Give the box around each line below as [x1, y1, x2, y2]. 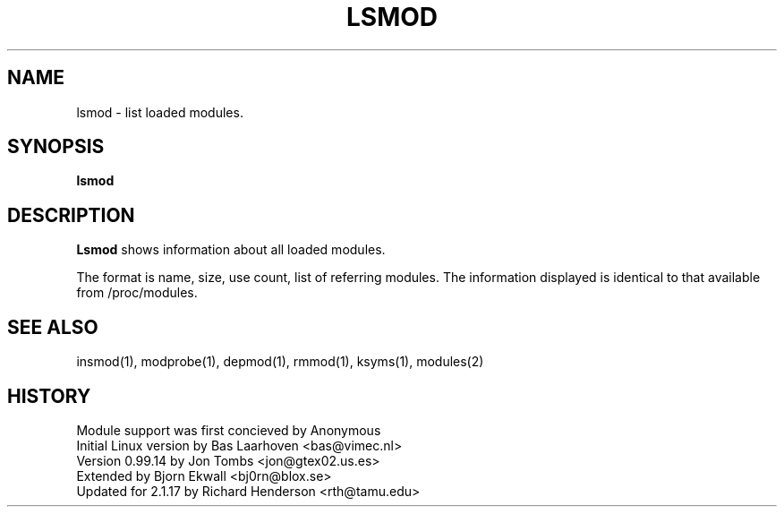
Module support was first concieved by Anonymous [76, 422, 381, 438]
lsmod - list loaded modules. [76, 104, 243, 120]
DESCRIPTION [7, 203, 135, 227]
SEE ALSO [7, 315, 98, 338]
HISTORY [7, 384, 91, 407]
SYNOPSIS [7, 135, 105, 158]
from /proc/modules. [76, 285, 198, 301]
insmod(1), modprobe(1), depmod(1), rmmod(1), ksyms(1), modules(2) [76, 354, 484, 370]
